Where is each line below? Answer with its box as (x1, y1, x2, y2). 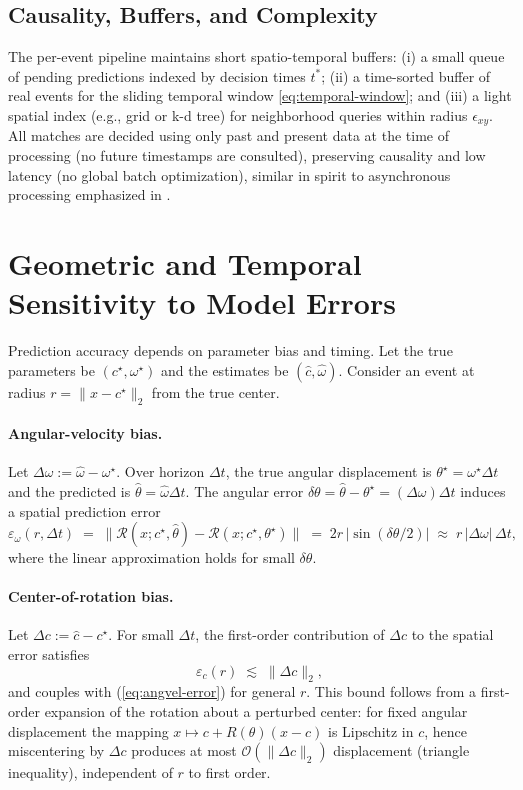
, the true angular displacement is (225, 461, 432, 482)
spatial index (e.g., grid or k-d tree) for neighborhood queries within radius (8, 104, 468, 125)
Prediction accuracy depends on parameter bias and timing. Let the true (8, 340, 453, 361)
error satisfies (8, 644, 90, 665)
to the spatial (411, 624, 494, 645)
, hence (424, 720, 468, 741)
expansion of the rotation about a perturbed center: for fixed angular (44, 701, 468, 722)
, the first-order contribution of (195, 624, 385, 645)
